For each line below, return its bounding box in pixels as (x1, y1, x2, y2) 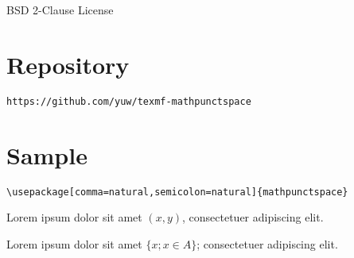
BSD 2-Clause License (6, 2, 114, 17)
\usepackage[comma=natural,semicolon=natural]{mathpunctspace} (6, 186, 348, 198)
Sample (6, 138, 88, 171)
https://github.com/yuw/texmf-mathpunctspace (6, 95, 251, 107)
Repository (6, 48, 130, 80)
